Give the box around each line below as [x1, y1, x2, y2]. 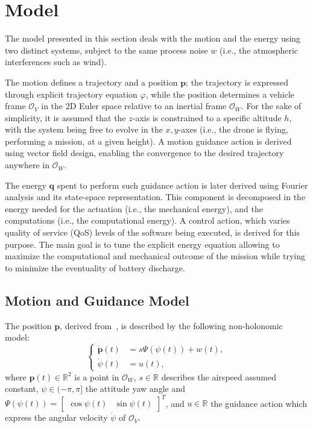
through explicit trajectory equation [5, 87, 138, 100]
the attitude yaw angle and [85, 382, 185, 395]
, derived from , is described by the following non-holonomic [60, 319, 283, 332]
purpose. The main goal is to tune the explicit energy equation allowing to [5, 238, 280, 250]
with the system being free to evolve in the [5, 123, 163, 136]
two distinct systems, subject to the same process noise [5, 43, 208, 56]
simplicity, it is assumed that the [5, 111, 126, 124]
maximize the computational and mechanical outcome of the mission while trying [5, 250, 305, 262]
